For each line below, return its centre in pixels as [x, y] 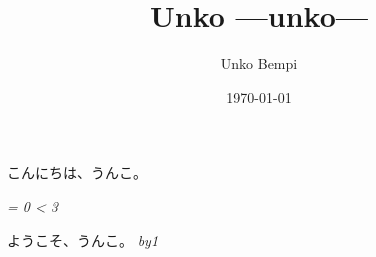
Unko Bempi [259, 63]
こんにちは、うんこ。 [77, 172]
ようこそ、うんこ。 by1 [83, 239]
